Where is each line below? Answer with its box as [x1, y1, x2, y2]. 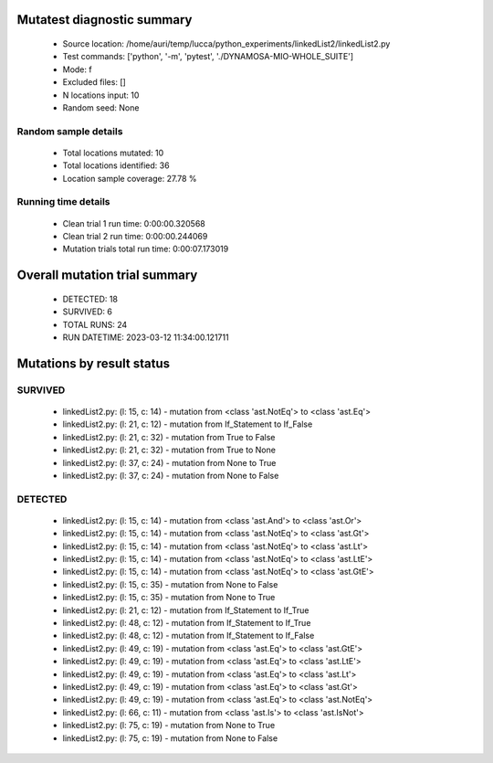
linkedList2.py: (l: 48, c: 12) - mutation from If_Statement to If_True [62, 618, 311, 629]
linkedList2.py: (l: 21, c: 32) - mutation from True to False [62, 431, 276, 442]
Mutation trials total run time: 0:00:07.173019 [62, 243, 229, 255]
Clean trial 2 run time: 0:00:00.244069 [62, 231, 208, 242]
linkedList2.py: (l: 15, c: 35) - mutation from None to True [62, 592, 276, 603]
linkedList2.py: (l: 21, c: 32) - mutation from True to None [62, 444, 276, 456]
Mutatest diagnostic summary [16, 12, 193, 27]
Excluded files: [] [62, 77, 127, 88]
